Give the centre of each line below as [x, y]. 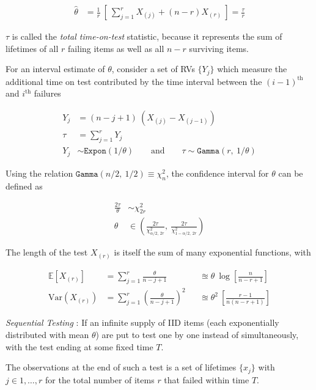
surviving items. [219, 48]
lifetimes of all [32, 48]
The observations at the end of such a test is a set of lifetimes [121, 367]
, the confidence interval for [217, 173]
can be [291, 173]
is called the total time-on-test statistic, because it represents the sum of [147, 36]
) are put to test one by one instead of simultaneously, [197, 334]
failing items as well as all [116, 48]
